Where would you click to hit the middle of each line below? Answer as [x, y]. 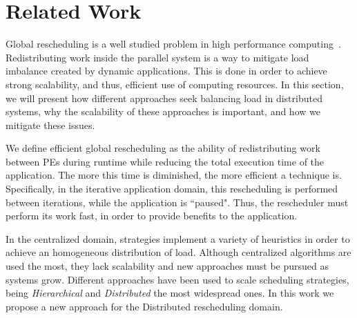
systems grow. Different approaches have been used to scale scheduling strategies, [177, 279]
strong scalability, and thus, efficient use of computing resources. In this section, [175, 84]
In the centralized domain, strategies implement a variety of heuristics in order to [178, 238]
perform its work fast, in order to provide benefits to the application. [152, 216]
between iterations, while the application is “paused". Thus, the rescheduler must [177, 202]
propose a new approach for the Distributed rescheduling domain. [144, 306]
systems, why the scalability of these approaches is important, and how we [163, 111]
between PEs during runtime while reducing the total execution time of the [165, 161]
